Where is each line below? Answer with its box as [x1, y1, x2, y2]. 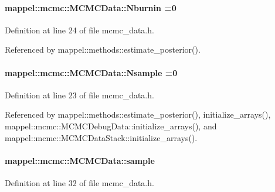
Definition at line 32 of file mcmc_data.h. [5, 176, 154, 188]
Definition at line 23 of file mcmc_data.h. [5, 88, 154, 101]
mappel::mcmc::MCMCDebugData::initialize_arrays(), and [5, 119, 217, 132]
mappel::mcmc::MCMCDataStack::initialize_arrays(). [5, 131, 198, 143]
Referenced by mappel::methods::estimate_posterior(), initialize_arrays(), [5, 108, 271, 121]
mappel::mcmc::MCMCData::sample [5, 154, 155, 166]
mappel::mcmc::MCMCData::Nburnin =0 [5, 1, 176, 13]
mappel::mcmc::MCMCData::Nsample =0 [5, 66, 178, 78]
